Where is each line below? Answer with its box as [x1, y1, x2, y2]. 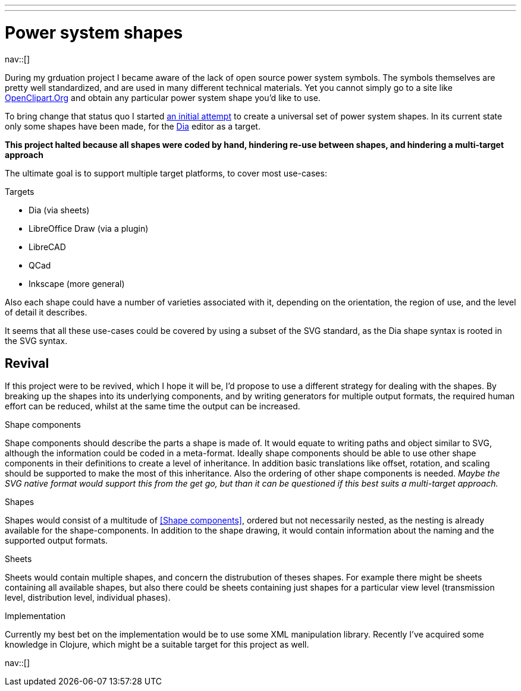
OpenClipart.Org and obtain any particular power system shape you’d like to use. [5, 92, 321, 103]
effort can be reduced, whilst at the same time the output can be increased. [5, 401, 300, 412]
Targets [5, 186, 34, 197]
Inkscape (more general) [29, 278, 125, 289]
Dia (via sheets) [29, 204, 90, 215]
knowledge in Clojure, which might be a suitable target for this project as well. [5, 639, 309, 650]
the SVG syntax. [5, 335, 68, 346]
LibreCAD [29, 241, 66, 252]
